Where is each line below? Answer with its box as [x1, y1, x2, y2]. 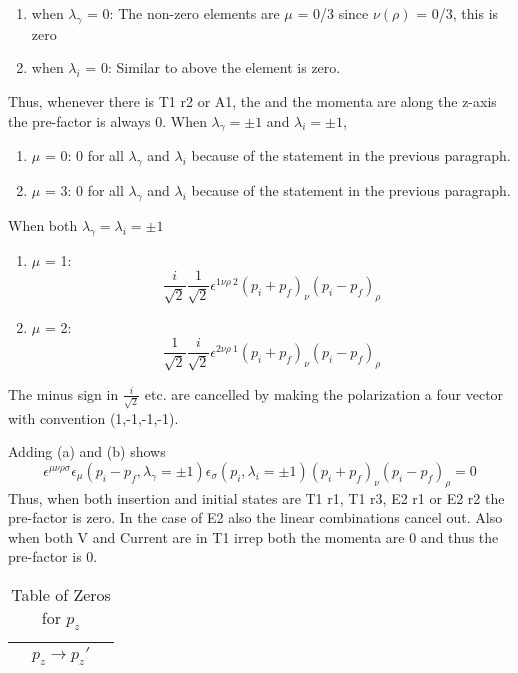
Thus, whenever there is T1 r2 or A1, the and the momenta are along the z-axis [8, 90, 497, 111]
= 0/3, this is [416, 3, 499, 23]
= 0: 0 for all [44, 145, 124, 166]
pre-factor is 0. [8, 546, 98, 567]
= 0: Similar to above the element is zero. [85, 57, 341, 78]
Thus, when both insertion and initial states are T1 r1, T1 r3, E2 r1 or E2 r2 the [8, 487, 505, 508]
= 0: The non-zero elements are [87, 3, 280, 23]
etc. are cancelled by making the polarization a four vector [144, 383, 504, 404]
